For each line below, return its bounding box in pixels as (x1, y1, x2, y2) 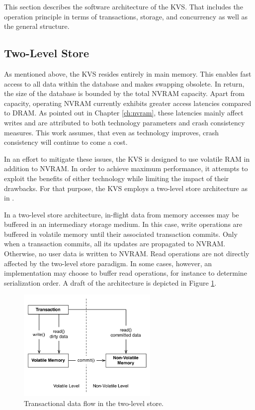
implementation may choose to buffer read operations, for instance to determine (4, 268, 247, 278)
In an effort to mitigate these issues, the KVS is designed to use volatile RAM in (4, 153, 250, 164)
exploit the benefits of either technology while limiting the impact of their (4, 173, 229, 183)
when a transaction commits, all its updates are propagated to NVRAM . (4, 238, 226, 249)
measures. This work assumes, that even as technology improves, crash (4, 127, 219, 137)
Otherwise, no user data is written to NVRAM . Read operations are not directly (4, 248, 250, 259)
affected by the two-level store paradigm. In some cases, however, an (4, 258, 212, 268)
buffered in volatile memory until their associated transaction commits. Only (4, 228, 238, 239)
